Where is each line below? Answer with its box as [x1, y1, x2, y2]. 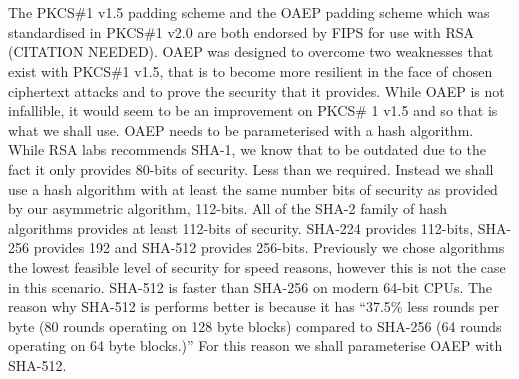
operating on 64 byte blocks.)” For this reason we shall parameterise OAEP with [8, 335, 503, 356]
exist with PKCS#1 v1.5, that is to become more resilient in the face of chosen [8, 60, 493, 81]
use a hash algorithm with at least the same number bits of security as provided [8, 178, 498, 199]
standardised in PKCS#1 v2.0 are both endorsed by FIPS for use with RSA [8, 21, 475, 42]
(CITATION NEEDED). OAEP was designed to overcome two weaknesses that [8, 41, 494, 62]
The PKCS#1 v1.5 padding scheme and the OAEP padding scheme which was [8, 2, 490, 23]
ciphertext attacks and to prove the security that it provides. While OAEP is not [8, 80, 505, 101]
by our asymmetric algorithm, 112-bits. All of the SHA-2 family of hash [8, 198, 448, 219]
